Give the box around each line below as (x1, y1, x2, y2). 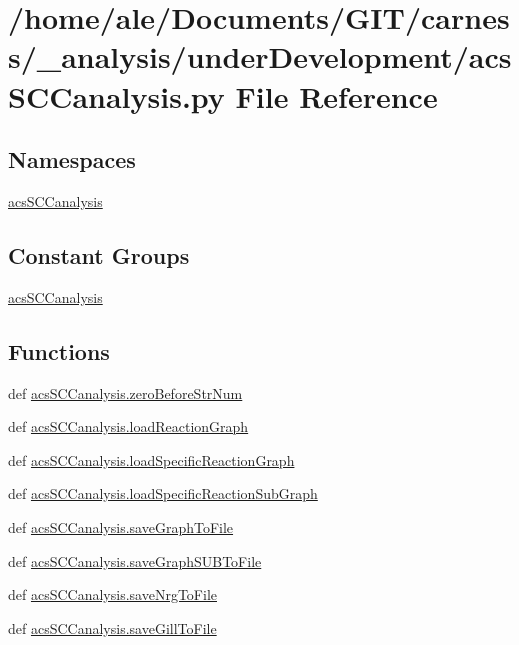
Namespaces (8, 144, 136, 175)
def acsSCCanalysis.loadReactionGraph (8, 416, 249, 437)
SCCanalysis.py (8, 75, 225, 116)
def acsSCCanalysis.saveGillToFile (8, 617, 217, 638)
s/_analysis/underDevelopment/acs (8, 36, 512, 77)
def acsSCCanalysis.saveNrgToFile (8, 584, 217, 605)
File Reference (235, 75, 438, 116)
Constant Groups (8, 239, 190, 270)
